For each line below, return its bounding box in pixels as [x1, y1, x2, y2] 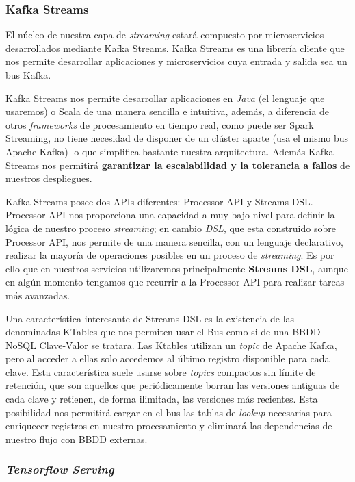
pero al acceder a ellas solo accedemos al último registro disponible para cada [5, 351, 330, 366]
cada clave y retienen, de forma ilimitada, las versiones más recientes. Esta [5, 392, 318, 406]
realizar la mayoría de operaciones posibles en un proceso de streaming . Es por [5, 248, 334, 262]
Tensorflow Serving [5, 461, 114, 478]
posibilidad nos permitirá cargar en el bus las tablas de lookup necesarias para [5, 405, 332, 419]
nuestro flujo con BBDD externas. [5, 431, 148, 446]
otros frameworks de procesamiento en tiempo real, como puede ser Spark [5, 117, 314, 131]
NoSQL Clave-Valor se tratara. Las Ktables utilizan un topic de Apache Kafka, [5, 338, 337, 352]
